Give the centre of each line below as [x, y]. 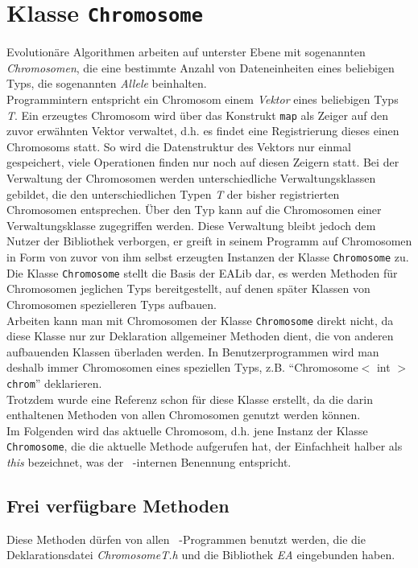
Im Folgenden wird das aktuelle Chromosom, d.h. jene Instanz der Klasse [187, 430]
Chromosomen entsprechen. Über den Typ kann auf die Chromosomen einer [194, 210]
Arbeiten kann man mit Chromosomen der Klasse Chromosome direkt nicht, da [200, 320]
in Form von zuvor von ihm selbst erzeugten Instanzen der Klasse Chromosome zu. [208, 257]
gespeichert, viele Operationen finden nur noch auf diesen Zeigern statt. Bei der [203, 162]
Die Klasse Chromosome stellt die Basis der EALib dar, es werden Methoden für [202, 272]
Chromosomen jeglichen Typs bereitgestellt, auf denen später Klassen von [188, 288]
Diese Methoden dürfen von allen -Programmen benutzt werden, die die [186, 539]
